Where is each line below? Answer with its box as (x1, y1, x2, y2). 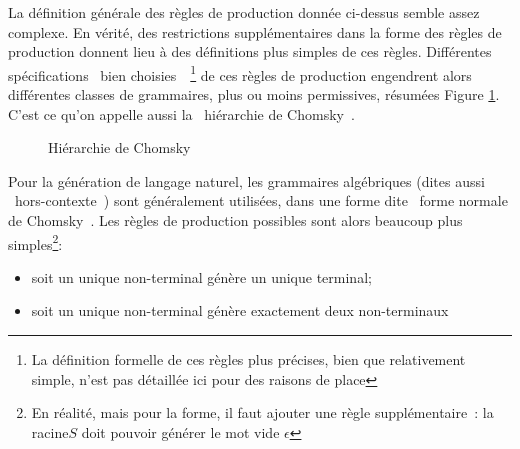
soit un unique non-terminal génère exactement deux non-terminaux (31, 300, 449, 321)
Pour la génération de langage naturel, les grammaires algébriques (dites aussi (8, 170, 485, 191)
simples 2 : (8, 230, 63, 254)
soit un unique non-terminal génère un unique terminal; (31, 266, 372, 287)
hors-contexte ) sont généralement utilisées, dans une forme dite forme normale (14, 190, 508, 211)
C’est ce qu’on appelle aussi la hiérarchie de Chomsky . (8, 103, 355, 124)
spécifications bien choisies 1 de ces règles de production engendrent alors (8, 61, 472, 85)
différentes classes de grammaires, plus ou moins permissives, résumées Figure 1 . (8, 84, 500, 105)
